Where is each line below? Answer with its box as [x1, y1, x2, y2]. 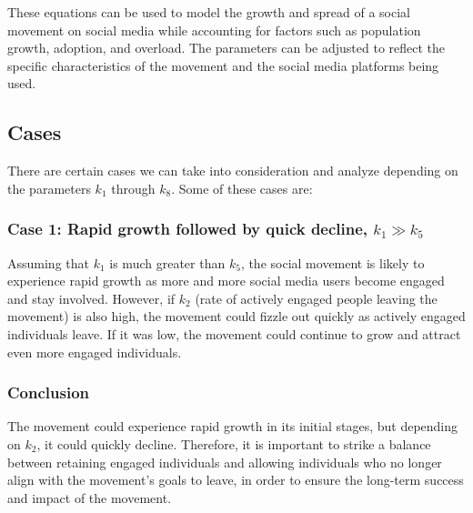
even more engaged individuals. [7, 342, 182, 361]
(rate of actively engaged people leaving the [195, 288, 438, 307]
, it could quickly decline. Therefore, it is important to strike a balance [36, 434, 431, 453]
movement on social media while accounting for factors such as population [7, 20, 421, 39]
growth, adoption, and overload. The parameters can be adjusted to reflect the [7, 38, 446, 57]
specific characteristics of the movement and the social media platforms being [7, 55, 439, 75]
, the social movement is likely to [240, 253, 425, 272]
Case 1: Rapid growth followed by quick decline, [7, 217, 368, 240]
